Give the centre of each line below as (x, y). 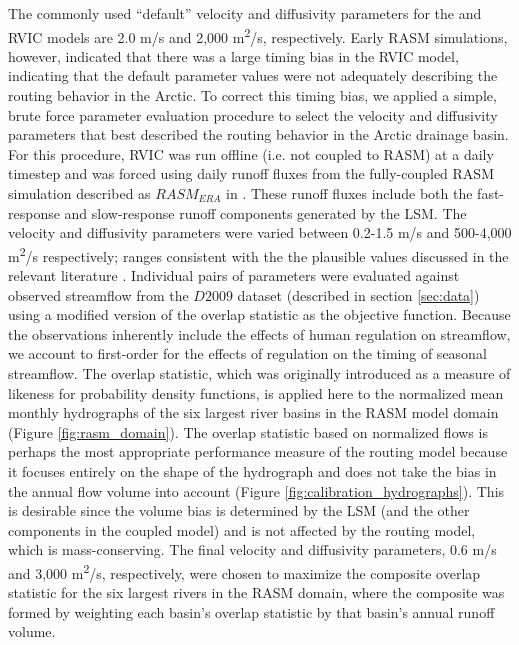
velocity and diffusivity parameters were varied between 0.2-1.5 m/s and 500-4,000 (260, 232)
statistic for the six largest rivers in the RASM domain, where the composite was (256, 592)
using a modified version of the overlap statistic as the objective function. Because (259, 314)
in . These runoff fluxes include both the (349, 193)
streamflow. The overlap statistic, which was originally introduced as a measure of (259, 373)
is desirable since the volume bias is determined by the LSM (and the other (239, 510)
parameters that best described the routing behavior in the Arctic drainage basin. (258, 134)
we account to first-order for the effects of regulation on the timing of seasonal (247, 353)
